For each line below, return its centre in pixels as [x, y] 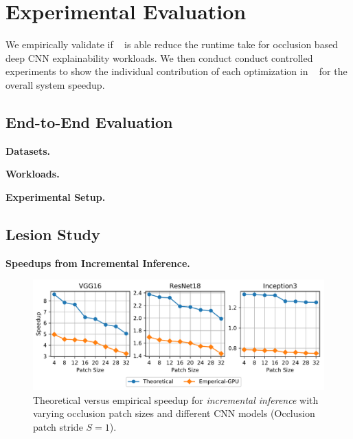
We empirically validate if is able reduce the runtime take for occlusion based [172, 44]
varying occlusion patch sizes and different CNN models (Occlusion [174, 413]
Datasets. [28, 150]
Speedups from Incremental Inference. [98, 263]
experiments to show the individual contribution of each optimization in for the [176, 71]
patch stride [58, 426]
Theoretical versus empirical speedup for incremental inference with [176, 399]
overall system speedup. [55, 84]
